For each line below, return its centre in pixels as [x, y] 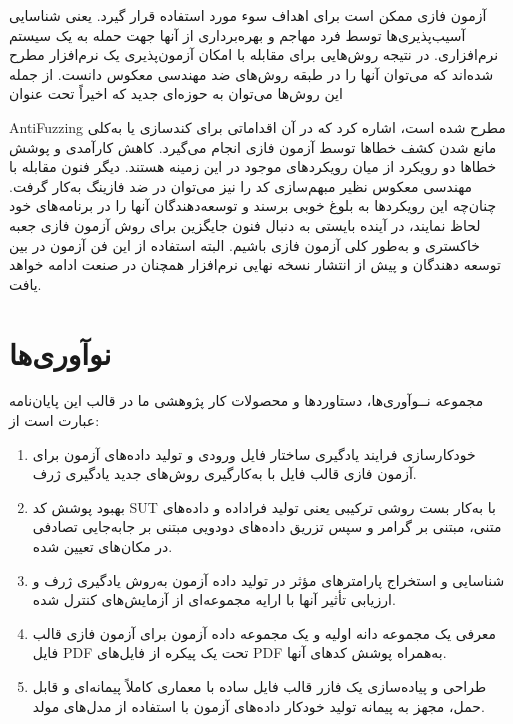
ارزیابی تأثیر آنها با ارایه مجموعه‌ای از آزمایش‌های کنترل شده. [214, 599]
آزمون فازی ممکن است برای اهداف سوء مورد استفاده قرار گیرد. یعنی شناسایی [248, 15]
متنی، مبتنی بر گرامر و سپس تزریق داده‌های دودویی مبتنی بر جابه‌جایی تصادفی [267, 526]
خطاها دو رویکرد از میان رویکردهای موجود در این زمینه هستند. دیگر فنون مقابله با [253, 166]
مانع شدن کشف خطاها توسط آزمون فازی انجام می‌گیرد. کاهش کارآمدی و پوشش [253, 146]
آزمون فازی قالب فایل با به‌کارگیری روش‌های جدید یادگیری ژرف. [224, 473]
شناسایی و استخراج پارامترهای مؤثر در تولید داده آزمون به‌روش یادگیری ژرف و [268, 579]
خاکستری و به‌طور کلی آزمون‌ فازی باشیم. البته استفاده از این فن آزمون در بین [244, 244]
